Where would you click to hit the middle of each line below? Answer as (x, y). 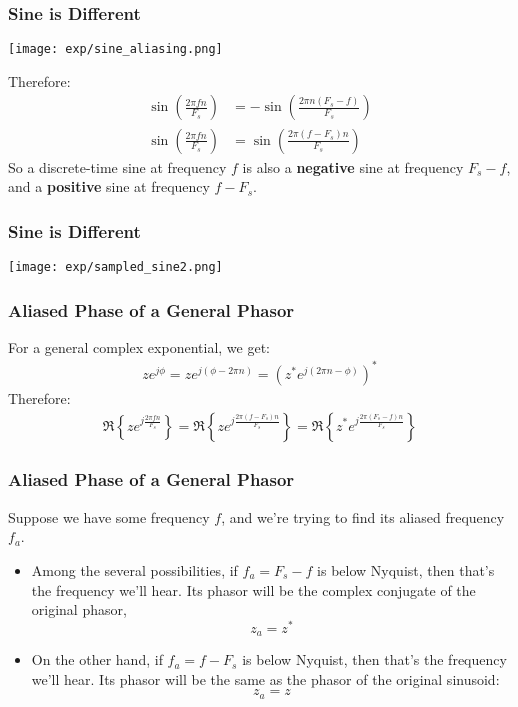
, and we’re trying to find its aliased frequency (363, 516)
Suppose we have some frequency (109, 516)
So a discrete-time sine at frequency (117, 166)
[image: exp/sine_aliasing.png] (115, 49)
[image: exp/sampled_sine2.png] (115, 266)
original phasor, (79, 609)
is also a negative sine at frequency (353, 166)
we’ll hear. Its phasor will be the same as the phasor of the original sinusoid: (265, 678)
